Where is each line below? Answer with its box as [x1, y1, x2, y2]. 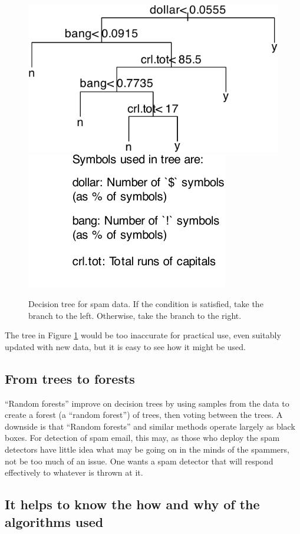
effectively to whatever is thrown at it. [5, 466, 143, 479]
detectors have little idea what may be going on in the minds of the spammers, [5, 443, 289, 455]
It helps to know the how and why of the [5, 495, 260, 513]
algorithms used [5, 512, 104, 530]
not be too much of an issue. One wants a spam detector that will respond [5, 454, 273, 467]
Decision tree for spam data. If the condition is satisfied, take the [28, 298, 263, 310]
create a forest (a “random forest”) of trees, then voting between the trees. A [5, 408, 283, 421]
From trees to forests [5, 369, 135, 387]
